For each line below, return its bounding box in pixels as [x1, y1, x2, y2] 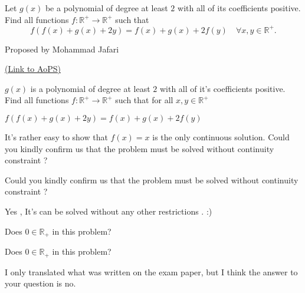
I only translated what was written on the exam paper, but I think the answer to [5, 265, 298, 278]
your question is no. [5, 277, 76, 289]
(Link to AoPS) [5, 62, 61, 75]
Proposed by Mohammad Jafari [5, 42, 119, 55]
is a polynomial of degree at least [30, 82, 150, 94]
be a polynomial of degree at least [45, 2, 168, 14]
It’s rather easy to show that [5, 131, 108, 143]
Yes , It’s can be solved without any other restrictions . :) [5, 205, 212, 218]
